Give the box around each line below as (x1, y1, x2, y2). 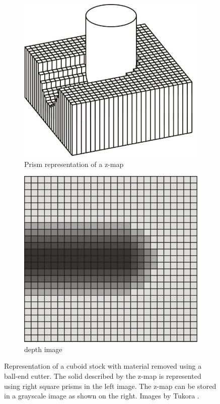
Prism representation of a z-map (24, 158, 124, 169)
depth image (24, 343, 62, 354)
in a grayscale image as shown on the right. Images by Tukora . (4, 390, 199, 401)
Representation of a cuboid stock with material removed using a (4, 361, 202, 371)
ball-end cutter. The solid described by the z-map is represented (4, 371, 201, 381)
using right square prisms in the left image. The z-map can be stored (4, 380, 216, 391)
